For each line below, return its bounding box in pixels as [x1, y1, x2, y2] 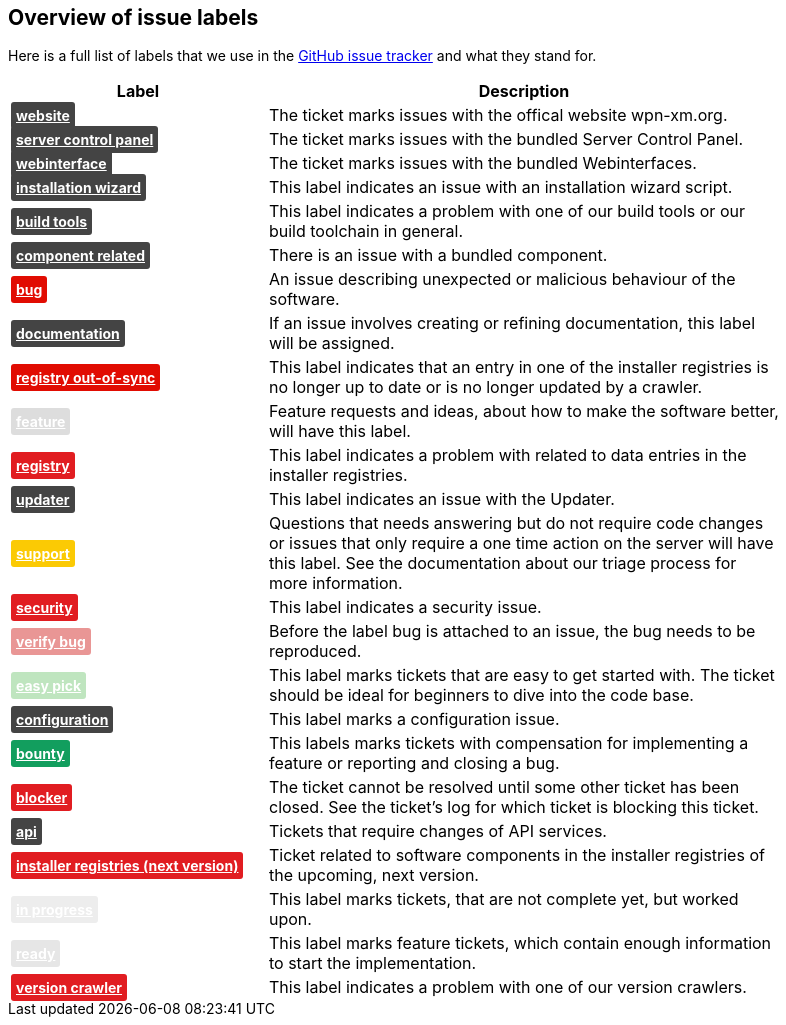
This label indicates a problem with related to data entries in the [268, 445, 747, 466]
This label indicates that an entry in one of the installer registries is [268, 357, 769, 378]
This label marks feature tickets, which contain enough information [268, 933, 772, 954]
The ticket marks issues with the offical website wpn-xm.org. [268, 105, 728, 126]
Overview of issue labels [8, 5, 259, 30]
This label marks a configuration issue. [268, 709, 560, 730]
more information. [268, 573, 403, 594]
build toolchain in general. [268, 221, 464, 242]
